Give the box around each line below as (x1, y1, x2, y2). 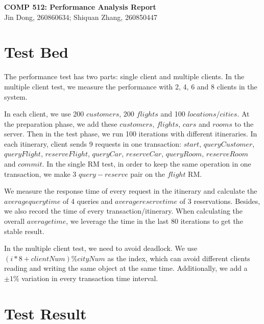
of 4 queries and (63, 195, 113, 206)
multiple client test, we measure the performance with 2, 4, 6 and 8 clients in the (4, 81, 257, 91)
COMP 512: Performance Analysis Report (4, 2, 156, 12)
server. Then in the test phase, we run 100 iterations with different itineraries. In (4, 128, 257, 139)
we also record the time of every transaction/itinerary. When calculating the (4, 205, 243, 216)
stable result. (4, 225, 44, 236)
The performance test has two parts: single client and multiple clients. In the (4, 71, 245, 82)
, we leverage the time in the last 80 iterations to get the (66, 216, 243, 226)
